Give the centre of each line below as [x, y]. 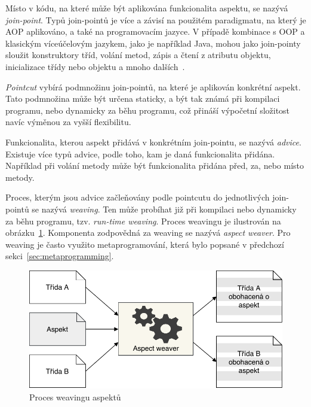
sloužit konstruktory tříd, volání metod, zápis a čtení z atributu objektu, [138, 55]
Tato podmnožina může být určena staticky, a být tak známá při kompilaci [143, 98]
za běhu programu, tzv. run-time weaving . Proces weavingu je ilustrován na [143, 221]
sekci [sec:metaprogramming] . [60, 256]
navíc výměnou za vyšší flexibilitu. [68, 122]
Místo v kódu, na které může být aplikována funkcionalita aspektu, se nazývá [147, 8]
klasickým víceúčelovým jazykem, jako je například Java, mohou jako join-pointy [153, 43]
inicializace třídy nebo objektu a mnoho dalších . [95, 66]
